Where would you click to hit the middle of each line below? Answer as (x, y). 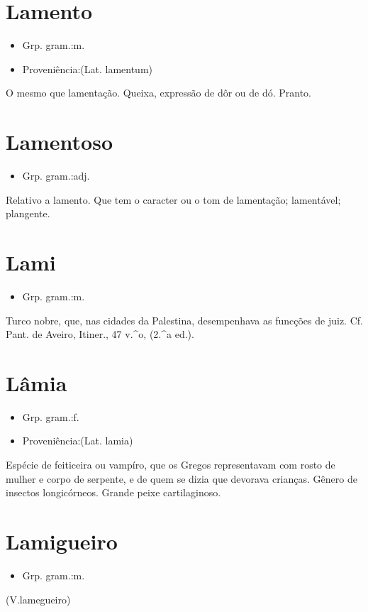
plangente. (28, 213)
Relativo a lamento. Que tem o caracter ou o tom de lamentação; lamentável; (173, 199)
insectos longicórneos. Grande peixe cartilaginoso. (113, 492)
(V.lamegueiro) (38, 599)
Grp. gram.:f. (51, 416)
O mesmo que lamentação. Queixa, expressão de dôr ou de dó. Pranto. (159, 93)
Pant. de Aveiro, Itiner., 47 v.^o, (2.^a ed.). (100, 334)
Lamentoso (60, 142)
